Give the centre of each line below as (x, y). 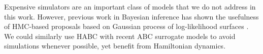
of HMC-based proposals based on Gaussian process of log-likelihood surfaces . (126, 26)
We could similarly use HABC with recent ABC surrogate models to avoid (120, 36)
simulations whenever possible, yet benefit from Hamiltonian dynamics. (115, 46)
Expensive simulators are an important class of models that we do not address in (130, 6)
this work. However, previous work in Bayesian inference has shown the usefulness (131, 16)
